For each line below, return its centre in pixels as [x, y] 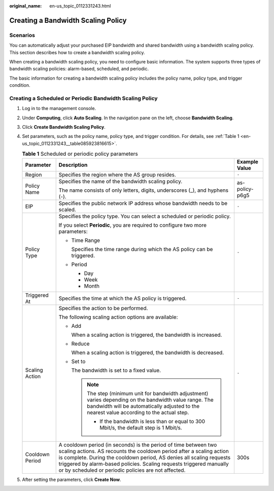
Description [73, 165]
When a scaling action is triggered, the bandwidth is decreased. [148, 353]
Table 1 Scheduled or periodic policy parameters [80, 154]
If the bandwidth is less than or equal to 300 [152, 421]
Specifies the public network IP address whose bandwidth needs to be [143, 203]
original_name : [26, 6]
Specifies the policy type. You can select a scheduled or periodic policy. [145, 216]
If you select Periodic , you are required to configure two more [133, 225]
